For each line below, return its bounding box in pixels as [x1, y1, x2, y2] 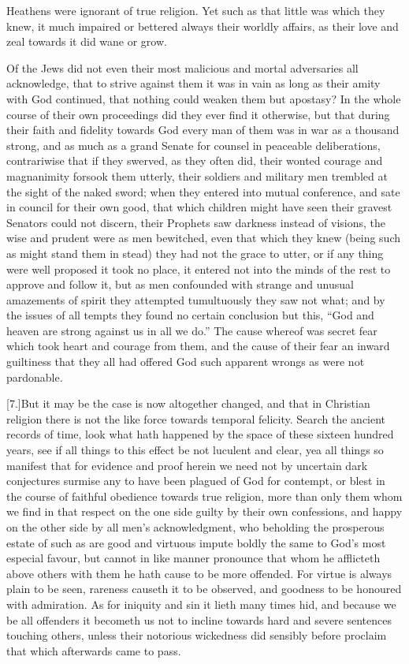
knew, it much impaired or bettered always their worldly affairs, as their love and [6, 17, 399, 34]
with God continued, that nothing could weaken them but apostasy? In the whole [6, 90, 401, 106]
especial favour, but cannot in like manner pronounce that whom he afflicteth [6, 550, 381, 566]
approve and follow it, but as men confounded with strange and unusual [6, 276, 354, 293]
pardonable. [6, 368, 63, 385]
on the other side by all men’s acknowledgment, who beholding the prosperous [6, 519, 385, 535]
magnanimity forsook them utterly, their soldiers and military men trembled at [6, 167, 388, 184]
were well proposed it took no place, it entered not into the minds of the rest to [6, 260, 391, 277]
